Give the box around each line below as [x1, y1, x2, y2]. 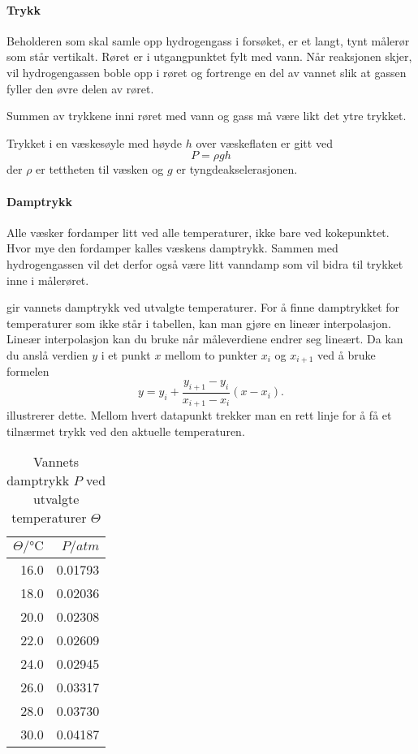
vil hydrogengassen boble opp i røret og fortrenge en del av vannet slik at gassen [6, 63, 407, 80]
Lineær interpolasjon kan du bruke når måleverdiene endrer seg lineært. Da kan [6, 330, 403, 347]
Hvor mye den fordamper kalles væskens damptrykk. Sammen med [6, 239, 338, 256]
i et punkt [101, 346, 151, 363]
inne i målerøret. [6, 271, 89, 288]
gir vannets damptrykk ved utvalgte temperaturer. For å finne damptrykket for [6, 299, 400, 316]
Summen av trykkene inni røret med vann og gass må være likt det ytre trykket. [6, 107, 407, 124]
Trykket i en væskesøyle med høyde [6, 134, 182, 151]
